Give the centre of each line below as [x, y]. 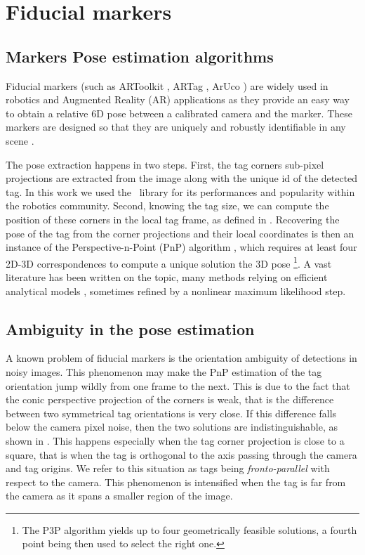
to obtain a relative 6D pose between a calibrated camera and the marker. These [179, 113]
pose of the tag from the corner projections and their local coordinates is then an [180, 233]
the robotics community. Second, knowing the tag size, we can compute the [167, 205]
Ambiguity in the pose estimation [130, 328]
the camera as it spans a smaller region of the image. [119, 496]
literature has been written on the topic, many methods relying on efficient [167, 276]
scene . [20, 140]
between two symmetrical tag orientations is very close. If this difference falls [171, 413]
